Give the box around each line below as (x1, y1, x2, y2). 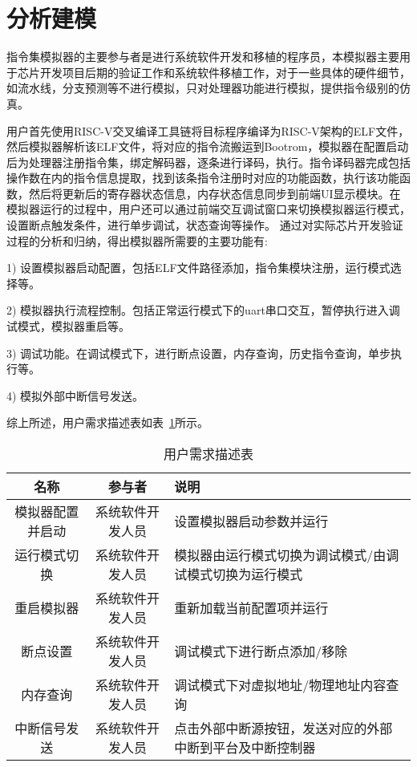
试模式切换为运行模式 (174, 565, 303, 583)
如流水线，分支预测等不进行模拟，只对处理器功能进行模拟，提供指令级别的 (6, 79, 399, 96)
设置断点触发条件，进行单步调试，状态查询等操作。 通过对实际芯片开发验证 (6, 217, 403, 233)
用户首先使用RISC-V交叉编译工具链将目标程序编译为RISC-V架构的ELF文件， (6, 122, 410, 139)
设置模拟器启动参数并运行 (174, 512, 329, 530)
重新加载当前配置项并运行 (174, 599, 329, 617)
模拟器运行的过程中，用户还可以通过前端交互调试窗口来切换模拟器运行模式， (6, 201, 411, 217)
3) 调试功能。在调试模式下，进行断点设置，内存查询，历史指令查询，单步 (6, 344, 391, 361)
